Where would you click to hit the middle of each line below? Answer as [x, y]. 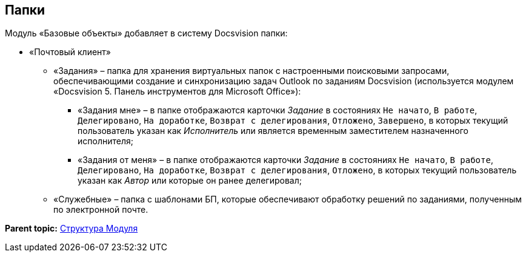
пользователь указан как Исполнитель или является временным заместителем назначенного [273, 131]
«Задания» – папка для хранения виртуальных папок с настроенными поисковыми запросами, [251, 71]
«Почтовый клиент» [70, 52]
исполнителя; [105, 141]
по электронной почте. [101, 210]
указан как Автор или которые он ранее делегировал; [190, 181]
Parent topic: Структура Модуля [72, 229]
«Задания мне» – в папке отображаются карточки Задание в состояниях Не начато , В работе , [278, 110]
